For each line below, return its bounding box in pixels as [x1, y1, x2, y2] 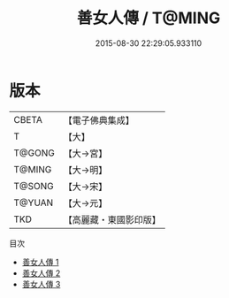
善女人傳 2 [21, 267, 61, 279]
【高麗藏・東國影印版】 [63, 213, 161, 225]
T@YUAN [13, 196, 54, 209]
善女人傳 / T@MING [76, 8, 221, 28]
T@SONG [13, 180, 55, 192]
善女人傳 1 [21, 256, 59, 267]
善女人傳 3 [21, 279, 61, 289]
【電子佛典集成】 [63, 114, 134, 126]
